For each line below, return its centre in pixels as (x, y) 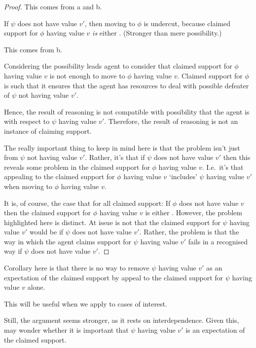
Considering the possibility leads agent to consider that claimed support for (118, 66)
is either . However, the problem (194, 213)
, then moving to (110, 23)
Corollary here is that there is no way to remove (77, 268)
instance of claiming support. (48, 131)
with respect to (27, 121)
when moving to (28, 186)
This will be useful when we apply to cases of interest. (86, 303)
